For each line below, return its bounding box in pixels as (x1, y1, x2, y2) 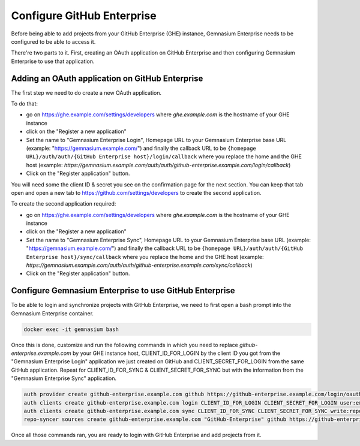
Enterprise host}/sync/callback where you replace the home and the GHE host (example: (26, 253, 264, 260)
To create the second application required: (11, 200, 116, 207)
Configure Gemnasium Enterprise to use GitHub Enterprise (11, 285, 235, 296)
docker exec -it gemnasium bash (23, 326, 119, 333)
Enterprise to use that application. (11, 58, 95, 65)
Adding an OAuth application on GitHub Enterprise (11, 73, 203, 83)
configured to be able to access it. (11, 38, 96, 45)
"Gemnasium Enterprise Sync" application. (11, 375, 117, 382)
